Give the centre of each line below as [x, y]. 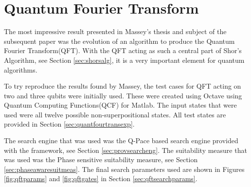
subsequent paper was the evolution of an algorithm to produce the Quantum [119, 41]
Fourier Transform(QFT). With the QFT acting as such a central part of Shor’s [123, 50]
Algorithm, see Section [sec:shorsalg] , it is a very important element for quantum [124, 60]
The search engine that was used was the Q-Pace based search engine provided [121, 140]
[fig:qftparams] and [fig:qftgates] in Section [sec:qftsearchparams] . [101, 178]
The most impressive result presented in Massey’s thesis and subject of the [115, 31]
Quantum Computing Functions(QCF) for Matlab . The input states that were [120, 105]
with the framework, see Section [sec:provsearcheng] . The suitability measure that [125, 150]
